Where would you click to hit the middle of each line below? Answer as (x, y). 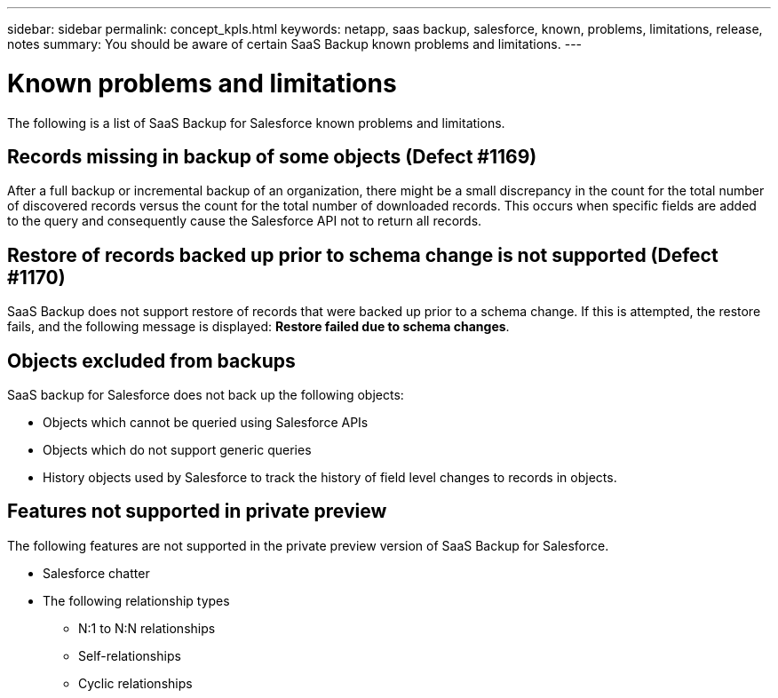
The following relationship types (136, 600)
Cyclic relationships (135, 683)
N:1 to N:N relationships (147, 628)
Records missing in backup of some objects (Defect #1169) (272, 156)
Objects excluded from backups (151, 361)
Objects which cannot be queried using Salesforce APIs (206, 423)
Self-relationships (130, 655)
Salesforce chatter (96, 573)
